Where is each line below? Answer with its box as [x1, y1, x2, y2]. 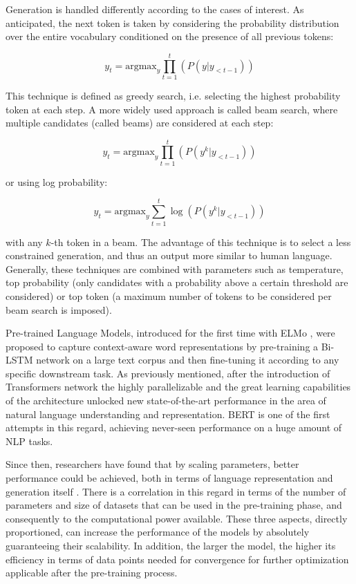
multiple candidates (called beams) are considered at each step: [6, 115, 274, 130]
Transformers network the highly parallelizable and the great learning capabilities [6, 379, 351, 394]
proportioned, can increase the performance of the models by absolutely [6, 525, 310, 539]
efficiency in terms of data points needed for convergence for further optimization [6, 552, 349, 566]
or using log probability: [6, 174, 108, 189]
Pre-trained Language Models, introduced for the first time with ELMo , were [6, 326, 335, 340]
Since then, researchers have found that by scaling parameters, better [6, 457, 299, 471]
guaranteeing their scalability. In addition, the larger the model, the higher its [6, 538, 336, 552]
